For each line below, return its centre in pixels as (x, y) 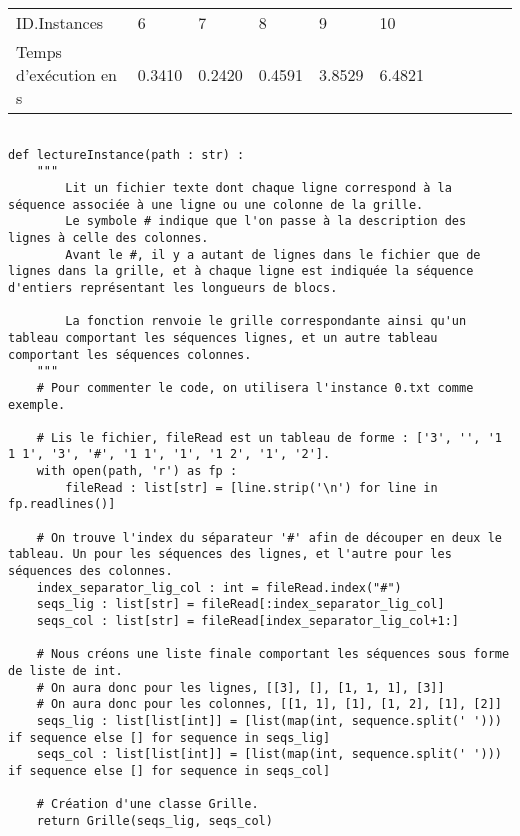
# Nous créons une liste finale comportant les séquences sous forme (273, 654)
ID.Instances (60, 22)
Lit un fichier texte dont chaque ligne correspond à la (258, 187)
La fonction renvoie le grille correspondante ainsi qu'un (266, 321)
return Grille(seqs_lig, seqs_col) (154, 820)
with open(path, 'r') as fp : (137, 471)
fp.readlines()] (62, 504)
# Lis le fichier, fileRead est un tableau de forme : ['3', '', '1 (269, 437)
